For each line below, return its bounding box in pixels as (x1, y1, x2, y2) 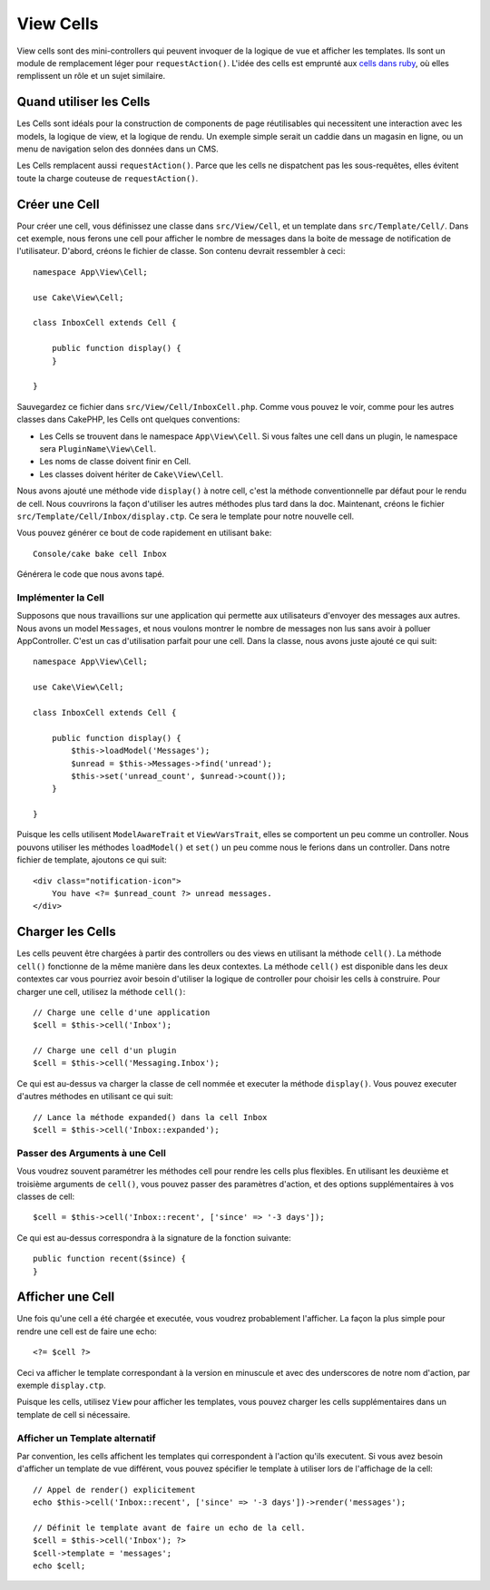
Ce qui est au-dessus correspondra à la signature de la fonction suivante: (16, 1232, 292, 1243)
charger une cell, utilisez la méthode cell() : (16, 986, 186, 997)
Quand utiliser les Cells (16, 94, 151, 110)
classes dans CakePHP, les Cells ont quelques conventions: (16, 414, 240, 425)
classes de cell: (16, 1191, 75, 1202)
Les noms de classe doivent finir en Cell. (39, 456, 191, 467)
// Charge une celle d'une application (33, 1007, 211, 1018)
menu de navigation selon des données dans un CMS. (16, 143, 219, 154)
